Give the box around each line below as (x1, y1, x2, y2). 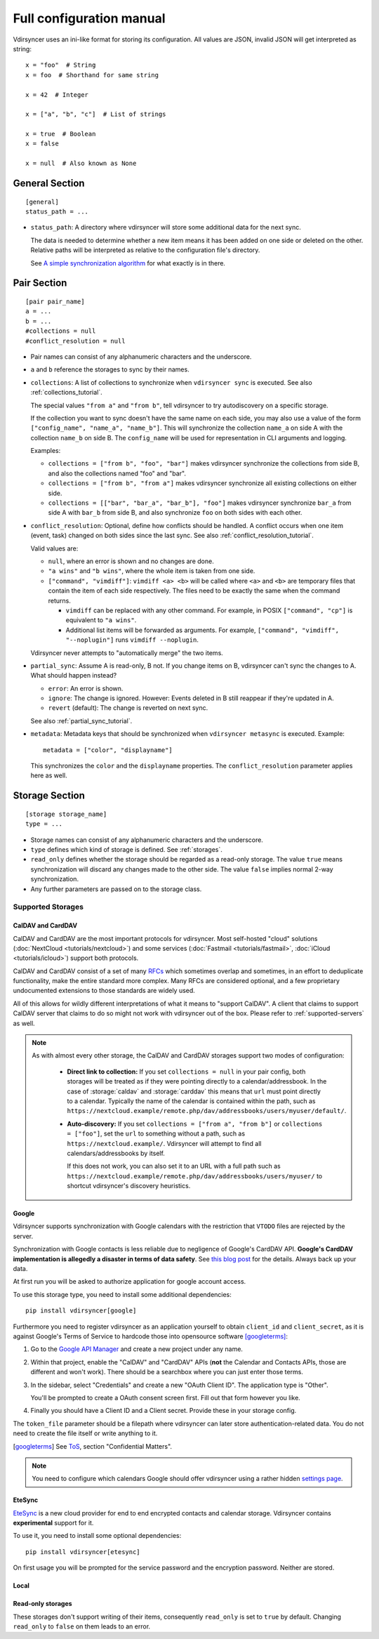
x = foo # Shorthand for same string (25, 71, 159, 79)
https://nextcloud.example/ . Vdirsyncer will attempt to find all (67, 1139, 262, 1147)
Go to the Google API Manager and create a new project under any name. (30, 1345, 244, 1353)
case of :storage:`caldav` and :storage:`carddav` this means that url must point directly (67, 1087, 321, 1095)
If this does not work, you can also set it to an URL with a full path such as (67, 1162, 281, 1171)
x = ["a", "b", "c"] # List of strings (25, 110, 166, 119)
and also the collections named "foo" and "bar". (48, 469, 186, 478)
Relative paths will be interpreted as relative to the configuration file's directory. (30, 246, 260, 254)
